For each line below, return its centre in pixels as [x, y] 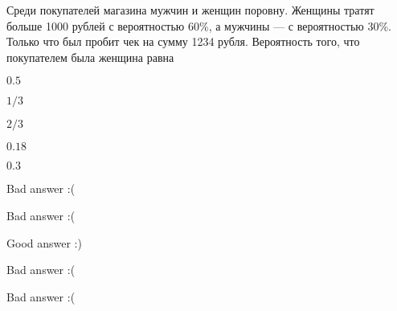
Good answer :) [44, 242]
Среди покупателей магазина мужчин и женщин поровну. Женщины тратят [190, 10]
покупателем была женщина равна [90, 57]
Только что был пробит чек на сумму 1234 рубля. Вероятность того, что [183, 41]
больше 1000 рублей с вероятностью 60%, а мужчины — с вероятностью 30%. [199, 25]
